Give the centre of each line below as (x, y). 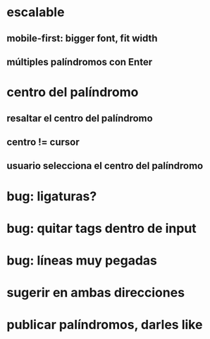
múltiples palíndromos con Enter (80, 62)
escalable (36, 12)
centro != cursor (43, 142)
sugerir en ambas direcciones (95, 293)
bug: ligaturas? (52, 196)
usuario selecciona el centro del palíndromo (105, 166)
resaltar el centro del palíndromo (80, 118)
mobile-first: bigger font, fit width (82, 38)
